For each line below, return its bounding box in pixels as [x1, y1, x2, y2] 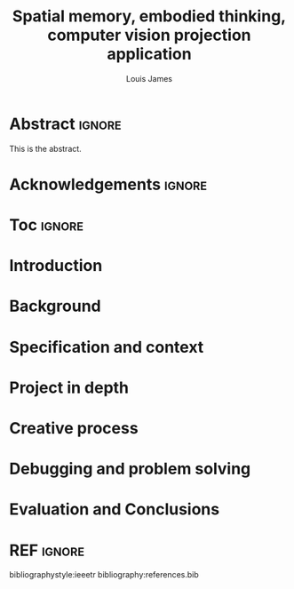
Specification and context [9, 337, 204, 357]
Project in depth [9, 378, 130, 397]
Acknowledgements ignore [9, 174, 207, 195]
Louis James [125, 73, 173, 84]
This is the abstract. [9, 143, 82, 154]
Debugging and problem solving [9, 459, 251, 479]
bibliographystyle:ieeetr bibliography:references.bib [9, 569, 200, 580]
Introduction [9, 256, 103, 276]
